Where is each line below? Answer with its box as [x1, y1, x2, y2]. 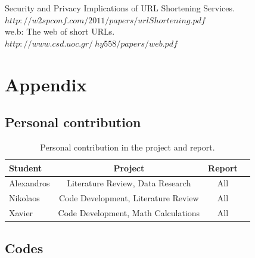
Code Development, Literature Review [58, 192, 199, 204]
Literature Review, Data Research [67, 177, 191, 189]
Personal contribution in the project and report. [40, 140, 215, 153]
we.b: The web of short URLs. [5, 25, 115, 38]
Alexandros [9, 177, 50, 189]
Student [9, 161, 42, 174]
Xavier [9, 207, 33, 219]
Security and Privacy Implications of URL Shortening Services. [5, 2, 235, 14]
